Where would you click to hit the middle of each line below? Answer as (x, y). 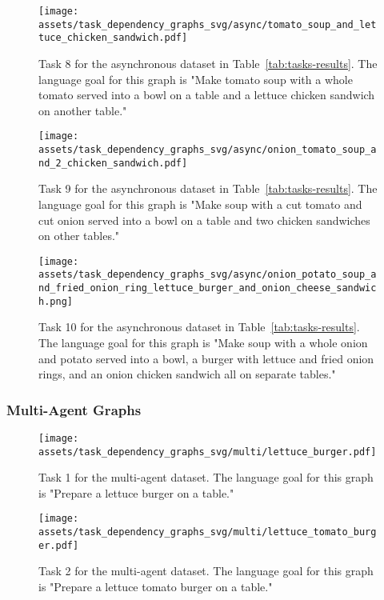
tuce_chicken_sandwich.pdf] (113, 38)
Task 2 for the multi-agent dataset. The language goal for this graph (206, 571)
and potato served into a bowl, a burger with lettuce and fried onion (206, 358)
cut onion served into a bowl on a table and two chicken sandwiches (204, 220)
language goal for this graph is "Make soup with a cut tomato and (200, 204)
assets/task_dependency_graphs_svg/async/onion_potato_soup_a (208, 275)
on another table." (83, 110)
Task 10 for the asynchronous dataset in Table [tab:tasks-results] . (199, 327)
